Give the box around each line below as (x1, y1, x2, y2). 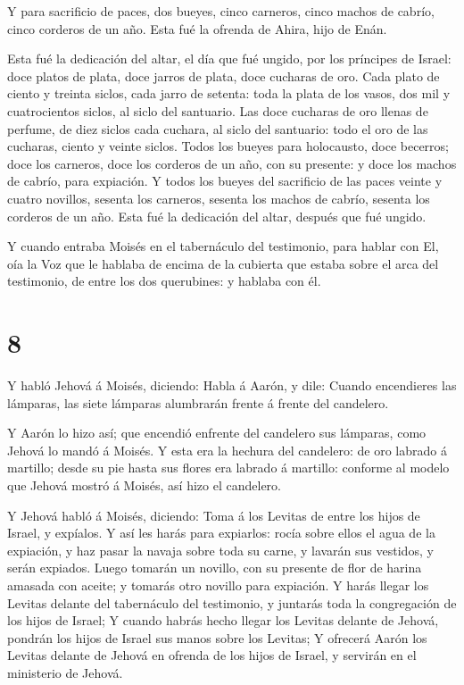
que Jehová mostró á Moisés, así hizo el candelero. (7, 476, 281, 494)
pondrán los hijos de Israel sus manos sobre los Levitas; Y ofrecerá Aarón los (7, 628, 427, 647)
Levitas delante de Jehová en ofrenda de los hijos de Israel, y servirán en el (7, 646, 417, 664)
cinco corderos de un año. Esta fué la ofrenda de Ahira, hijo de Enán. (7, 19, 387, 38)
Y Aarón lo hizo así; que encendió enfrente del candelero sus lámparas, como (7, 423, 427, 442)
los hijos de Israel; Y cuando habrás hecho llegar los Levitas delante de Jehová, (7, 611, 439, 630)
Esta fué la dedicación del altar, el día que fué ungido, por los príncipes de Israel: (7, 49, 452, 68)
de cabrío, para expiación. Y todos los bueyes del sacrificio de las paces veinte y (7, 171, 443, 190)
